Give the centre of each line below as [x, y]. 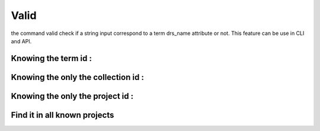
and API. [21, 41]
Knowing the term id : [51, 58]
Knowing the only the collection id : [78, 77]
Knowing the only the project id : [72, 96]
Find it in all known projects [63, 115]
